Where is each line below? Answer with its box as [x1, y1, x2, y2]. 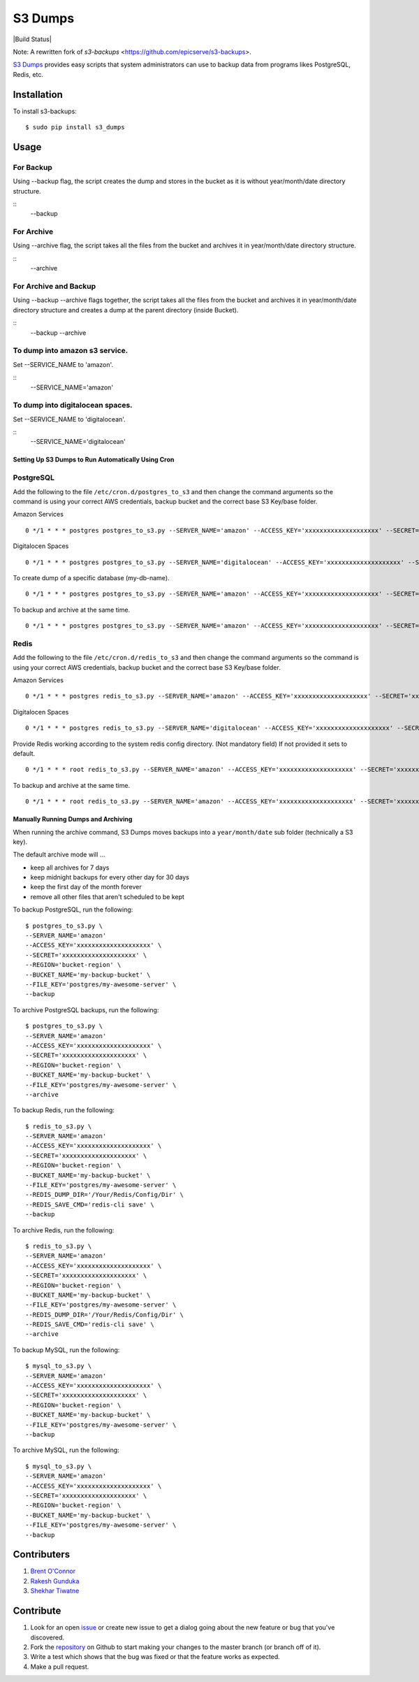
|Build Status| [13, 35, 52, 43]
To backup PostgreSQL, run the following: [13, 905, 133, 914]
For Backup [13, 162, 52, 172]
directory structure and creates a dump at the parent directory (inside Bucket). [13, 306, 239, 314]
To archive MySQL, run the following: [13, 1446, 120, 1454]
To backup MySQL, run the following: [13, 1346, 120, 1354]
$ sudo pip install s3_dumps [25, 123, 125, 131]
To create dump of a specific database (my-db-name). [13, 573, 170, 582]
